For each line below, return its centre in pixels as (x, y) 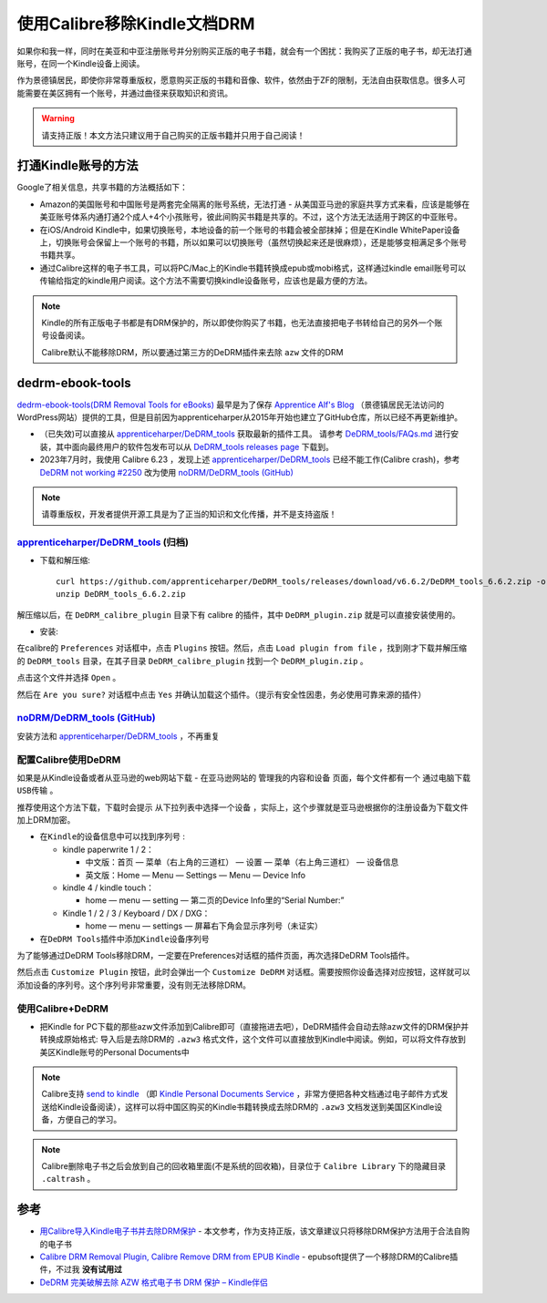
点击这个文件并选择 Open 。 (69, 678)
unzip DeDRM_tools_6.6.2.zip (121, 594)
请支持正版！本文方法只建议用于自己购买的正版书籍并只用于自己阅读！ (173, 135)
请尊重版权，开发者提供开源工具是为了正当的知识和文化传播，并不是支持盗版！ (189, 514)
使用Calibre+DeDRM (62, 1009)
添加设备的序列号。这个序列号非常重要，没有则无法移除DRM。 (134, 985)
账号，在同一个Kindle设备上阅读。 (81, 63)
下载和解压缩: (65, 560)
